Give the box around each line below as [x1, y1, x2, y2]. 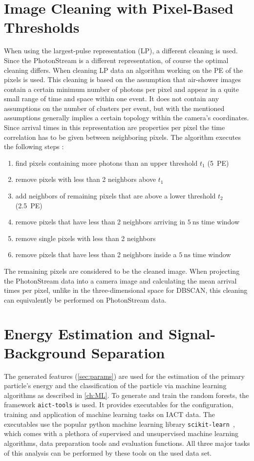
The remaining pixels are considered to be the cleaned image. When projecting [4, 266, 240, 276]
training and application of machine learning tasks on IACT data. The [4, 409, 215, 419]
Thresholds [4, 17, 80, 37]
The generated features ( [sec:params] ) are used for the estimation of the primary [4, 371, 245, 381]
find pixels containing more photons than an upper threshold [15, 157, 198, 168]
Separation [91, 342, 165, 362]
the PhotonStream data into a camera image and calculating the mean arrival [4, 275, 237, 285]
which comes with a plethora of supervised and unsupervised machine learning [4, 428, 239, 439]
